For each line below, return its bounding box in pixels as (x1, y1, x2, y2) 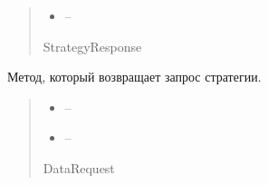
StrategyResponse (43, 36, 142, 55)
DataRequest (43, 158, 115, 177)
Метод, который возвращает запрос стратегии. (7, 67, 262, 86)
